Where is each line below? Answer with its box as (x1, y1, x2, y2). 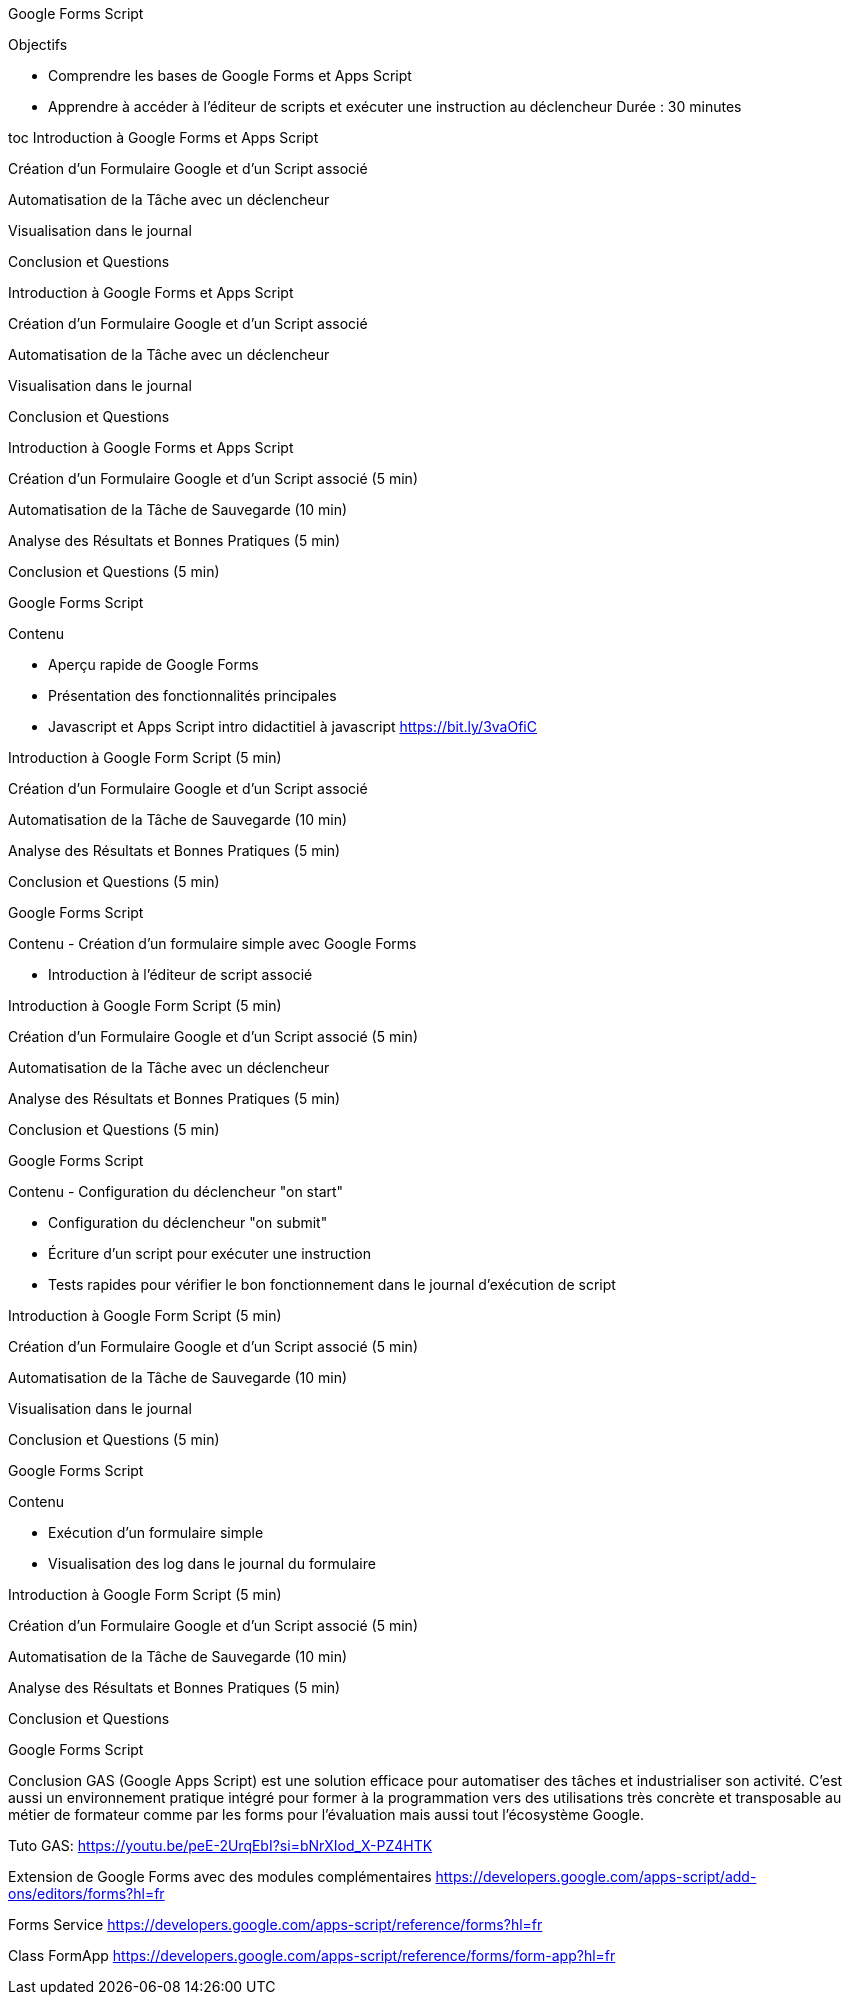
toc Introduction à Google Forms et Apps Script (8, 129, 319, 146)
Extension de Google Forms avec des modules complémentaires (8, 1868, 432, 1885)
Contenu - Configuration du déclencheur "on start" (8, 1183, 344, 1200)
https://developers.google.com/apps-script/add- (435, 1868, 757, 1885)
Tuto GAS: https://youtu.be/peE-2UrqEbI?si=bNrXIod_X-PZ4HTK (8, 1837, 433, 1854)
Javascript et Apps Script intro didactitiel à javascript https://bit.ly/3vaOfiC (48, 718, 537, 735)
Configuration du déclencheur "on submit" (48, 1214, 328, 1231)
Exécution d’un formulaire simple (48, 1524, 264, 1541)
